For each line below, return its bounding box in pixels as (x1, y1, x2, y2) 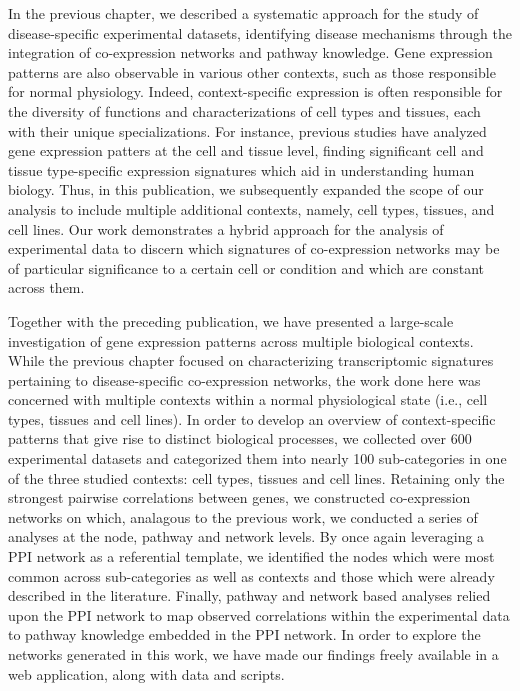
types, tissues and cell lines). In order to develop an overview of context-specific (8, 408, 496, 429)
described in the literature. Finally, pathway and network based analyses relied (8, 585, 491, 606)
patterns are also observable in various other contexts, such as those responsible (8, 61, 496, 82)
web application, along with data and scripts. (8, 663, 285, 684)
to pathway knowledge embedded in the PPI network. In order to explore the (8, 624, 481, 645)
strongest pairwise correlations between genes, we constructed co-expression (8, 487, 471, 508)
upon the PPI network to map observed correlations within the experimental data (8, 604, 510, 625)
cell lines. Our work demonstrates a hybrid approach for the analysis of (8, 218, 444, 239)
